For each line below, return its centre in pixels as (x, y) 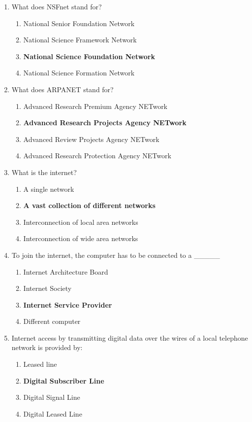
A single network (49, 189)
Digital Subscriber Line (64, 380)
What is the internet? (44, 172)
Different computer (52, 321)
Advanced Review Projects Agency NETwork (91, 139)
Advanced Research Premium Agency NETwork (95, 106)
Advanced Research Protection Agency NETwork (97, 156)
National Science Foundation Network (89, 56)
